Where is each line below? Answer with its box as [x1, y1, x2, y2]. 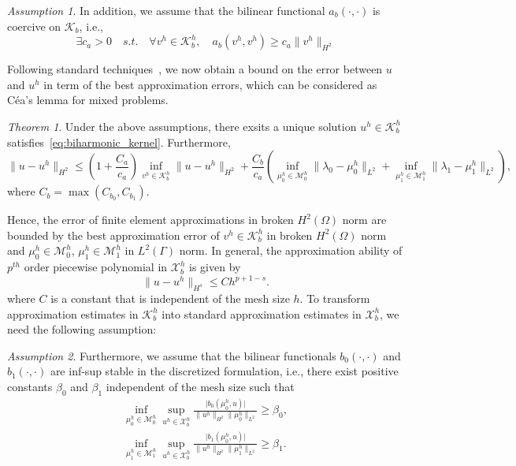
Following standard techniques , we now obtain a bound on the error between [7, 61, 383, 77]
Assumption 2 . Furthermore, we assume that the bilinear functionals [7, 347, 336, 363]
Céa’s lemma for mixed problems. [7, 91, 169, 108]
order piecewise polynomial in [24, 259, 168, 275]
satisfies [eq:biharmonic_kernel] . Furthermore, [7, 133, 231, 150]
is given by [189, 259, 241, 275]
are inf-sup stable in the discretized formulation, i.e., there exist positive [50, 363, 399, 379]
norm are [342, 211, 387, 228]
